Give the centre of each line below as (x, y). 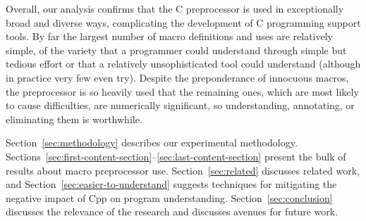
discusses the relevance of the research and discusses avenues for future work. (172, 211)
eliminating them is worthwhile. (74, 119)
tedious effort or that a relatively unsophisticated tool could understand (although (183, 64)
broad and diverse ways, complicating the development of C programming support (183, 22)
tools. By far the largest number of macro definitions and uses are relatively (169, 36)
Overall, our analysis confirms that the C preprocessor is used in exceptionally (175, 8)
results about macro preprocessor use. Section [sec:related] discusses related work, (183, 170)
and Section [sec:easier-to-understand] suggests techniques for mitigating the (171, 184)
